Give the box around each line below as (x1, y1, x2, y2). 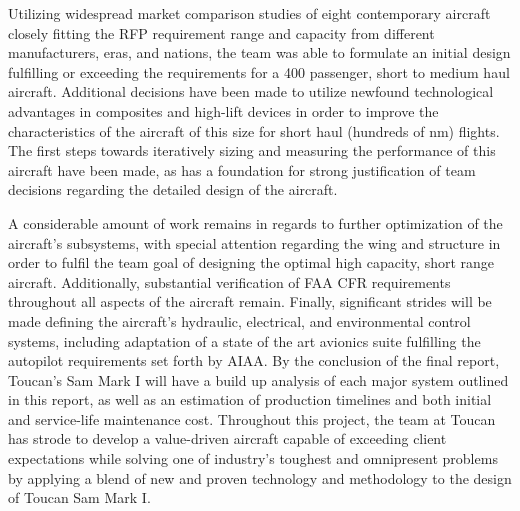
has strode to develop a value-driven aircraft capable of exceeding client (8, 428, 447, 449)
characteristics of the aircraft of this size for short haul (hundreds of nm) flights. (8, 120, 500, 141)
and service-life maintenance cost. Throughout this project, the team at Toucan (8, 408, 496, 429)
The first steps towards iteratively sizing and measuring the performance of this (8, 140, 496, 161)
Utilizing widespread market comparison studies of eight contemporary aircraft (8, 3, 491, 23)
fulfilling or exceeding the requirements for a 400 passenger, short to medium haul (8, 61, 510, 82)
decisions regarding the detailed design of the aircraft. (8, 179, 338, 200)
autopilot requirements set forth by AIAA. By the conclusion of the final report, (8, 350, 500, 371)
